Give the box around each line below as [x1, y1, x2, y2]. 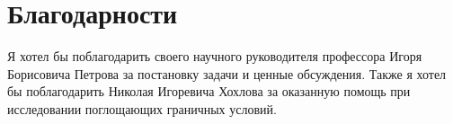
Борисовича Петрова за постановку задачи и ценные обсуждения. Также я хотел [7, 64, 447, 83]
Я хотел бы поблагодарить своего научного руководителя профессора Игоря [7, 47, 422, 66]
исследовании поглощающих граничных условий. [7, 99, 277, 118]
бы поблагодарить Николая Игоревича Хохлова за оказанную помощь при [7, 82, 411, 101]
